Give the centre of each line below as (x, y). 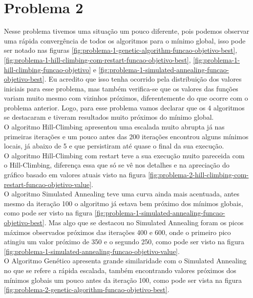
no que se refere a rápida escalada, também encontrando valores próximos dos (120, 270)
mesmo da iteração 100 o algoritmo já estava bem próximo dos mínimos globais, (124, 203)
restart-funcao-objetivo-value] (48, 184)
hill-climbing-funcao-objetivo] (48, 69)
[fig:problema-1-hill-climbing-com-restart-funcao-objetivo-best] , (97, 59)
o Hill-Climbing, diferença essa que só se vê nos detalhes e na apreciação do (117, 165)
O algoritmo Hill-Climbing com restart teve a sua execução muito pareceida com (124, 155)
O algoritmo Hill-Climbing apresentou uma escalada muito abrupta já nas (114, 127)
